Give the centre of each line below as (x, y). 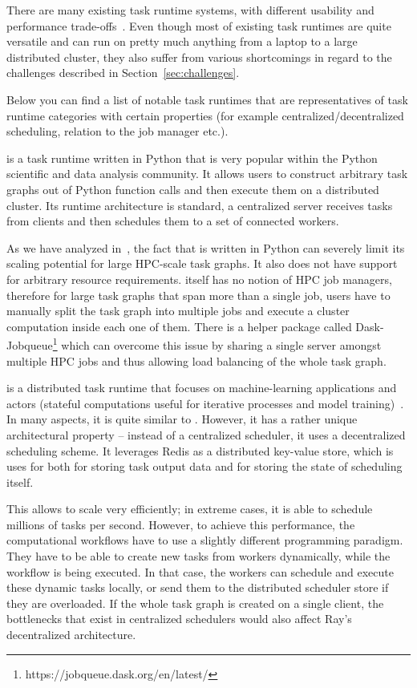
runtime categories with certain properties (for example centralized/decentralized (205, 115)
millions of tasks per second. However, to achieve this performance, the (181, 524)
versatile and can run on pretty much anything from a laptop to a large (182, 41)
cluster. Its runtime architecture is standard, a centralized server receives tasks (200, 205)
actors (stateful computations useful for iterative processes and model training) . (205, 403)
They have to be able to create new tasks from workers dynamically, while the (198, 556)
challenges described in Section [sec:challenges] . (123, 73)
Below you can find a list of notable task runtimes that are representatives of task (207, 99)
